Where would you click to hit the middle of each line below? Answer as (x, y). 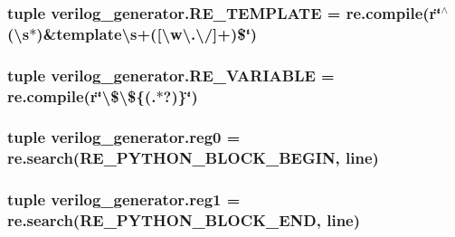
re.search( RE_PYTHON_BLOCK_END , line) (184, 220)
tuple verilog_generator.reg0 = (124, 137)
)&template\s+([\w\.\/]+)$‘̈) (147, 33)
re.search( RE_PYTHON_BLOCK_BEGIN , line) (193, 158)
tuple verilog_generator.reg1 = (124, 199)
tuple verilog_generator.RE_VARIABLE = (171, 75)
